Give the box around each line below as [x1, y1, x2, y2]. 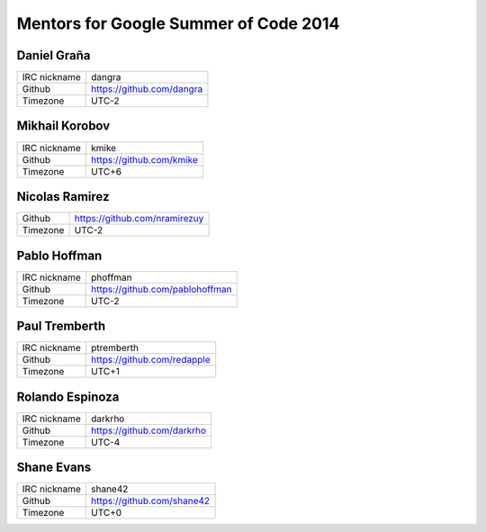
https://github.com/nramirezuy [74, 212, 204, 225]
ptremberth [91, 342, 139, 355]
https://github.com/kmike [91, 153, 198, 166]
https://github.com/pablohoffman [91, 283, 233, 295]
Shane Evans [16, 460, 92, 475]
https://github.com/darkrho [91, 424, 207, 437]
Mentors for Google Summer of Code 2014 [16, 14, 340, 33]
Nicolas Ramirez [16, 189, 110, 204]
